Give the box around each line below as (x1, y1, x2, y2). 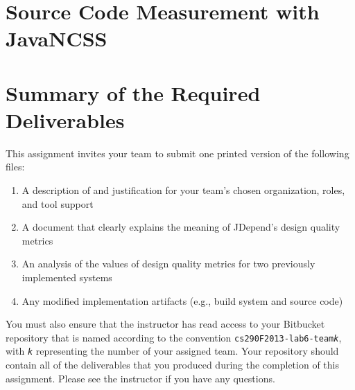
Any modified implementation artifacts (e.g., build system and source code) (21, 293, 343, 308)
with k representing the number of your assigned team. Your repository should (6, 344, 339, 358)
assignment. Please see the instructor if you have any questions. (6, 371, 275, 385)
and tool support (21, 196, 94, 211)
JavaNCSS (6, 24, 107, 53)
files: (6, 159, 25, 174)
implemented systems (21, 270, 112, 285)
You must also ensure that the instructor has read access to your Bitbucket (6, 317, 325, 331)
